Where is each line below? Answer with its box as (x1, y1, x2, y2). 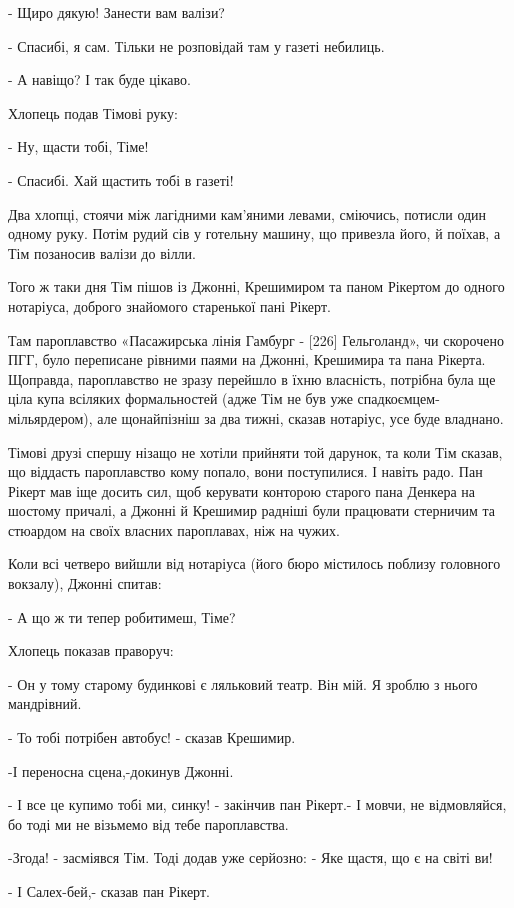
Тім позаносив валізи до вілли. (8, 242, 196, 263)
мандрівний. (8, 693, 82, 714)
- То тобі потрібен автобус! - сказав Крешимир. (8, 727, 296, 748)
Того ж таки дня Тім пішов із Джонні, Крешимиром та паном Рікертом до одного (8, 276, 505, 297)
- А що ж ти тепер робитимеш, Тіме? (8, 606, 236, 627)
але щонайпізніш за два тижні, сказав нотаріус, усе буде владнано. (97, 407, 504, 428)
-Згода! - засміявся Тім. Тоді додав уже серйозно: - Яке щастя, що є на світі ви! (8, 847, 493, 868)
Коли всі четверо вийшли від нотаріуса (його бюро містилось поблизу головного (8, 553, 501, 574)
